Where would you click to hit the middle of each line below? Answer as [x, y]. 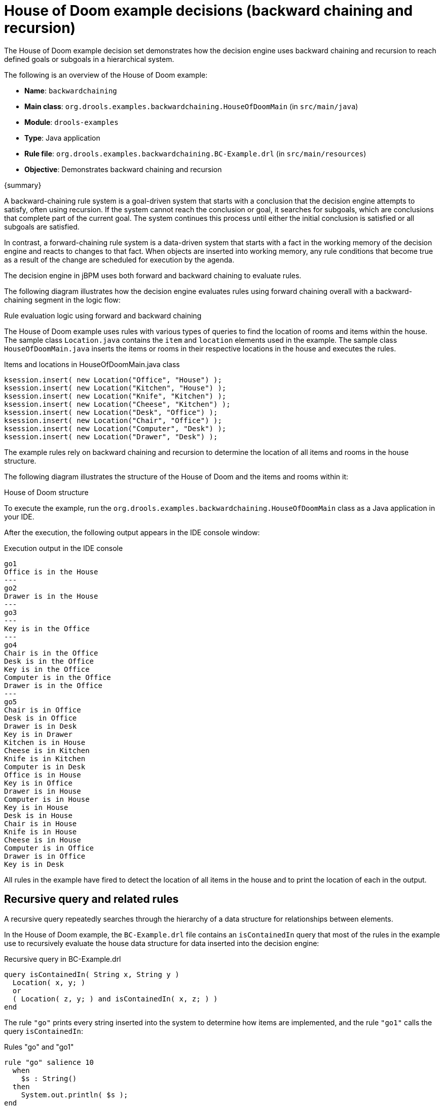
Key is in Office [38, 783]
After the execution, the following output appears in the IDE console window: [132, 532]
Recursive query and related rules [91, 899]
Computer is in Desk [45, 767]
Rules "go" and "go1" [39, 1047]
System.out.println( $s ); [75, 1095]
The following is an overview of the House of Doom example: [106, 75]
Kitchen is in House [45, 742]
